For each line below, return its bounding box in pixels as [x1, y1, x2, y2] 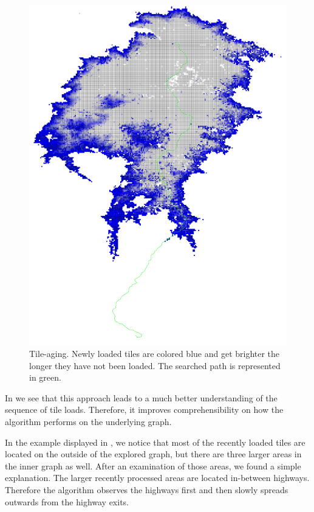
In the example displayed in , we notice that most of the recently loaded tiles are [5, 435, 305, 448]
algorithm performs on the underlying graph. [5, 415, 172, 428]
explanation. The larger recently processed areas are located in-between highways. [5, 471, 310, 484]
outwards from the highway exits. [5, 495, 129, 508]
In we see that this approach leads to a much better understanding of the [5, 391, 278, 404]
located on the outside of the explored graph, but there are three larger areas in [5, 448, 302, 460]
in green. [29, 371, 61, 384]
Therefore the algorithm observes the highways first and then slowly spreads [5, 483, 288, 496]
